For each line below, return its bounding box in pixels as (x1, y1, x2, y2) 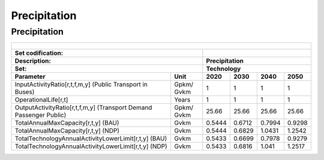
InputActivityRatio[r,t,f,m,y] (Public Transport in (14, 81, 148, 89)
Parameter (14, 72, 46, 81)
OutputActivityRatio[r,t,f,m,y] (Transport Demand (14, 103, 152, 112)
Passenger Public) (14, 111, 67, 119)
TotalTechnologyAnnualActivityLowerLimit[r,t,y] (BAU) (14, 134, 167, 143)
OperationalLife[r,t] (14, 96, 68, 104)
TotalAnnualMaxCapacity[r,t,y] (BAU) (14, 119, 119, 127)
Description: (14, 57, 51, 65)
